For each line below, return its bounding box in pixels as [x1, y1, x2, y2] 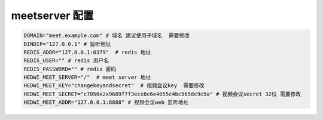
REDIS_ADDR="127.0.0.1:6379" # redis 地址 [23, 48, 151, 56]
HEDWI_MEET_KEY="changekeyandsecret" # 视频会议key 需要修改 [23, 82, 205, 89]
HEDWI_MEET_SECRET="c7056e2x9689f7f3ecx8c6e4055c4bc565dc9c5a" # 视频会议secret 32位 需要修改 [23, 90, 301, 97]
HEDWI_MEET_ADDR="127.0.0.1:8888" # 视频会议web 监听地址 [23, 99, 189, 106]
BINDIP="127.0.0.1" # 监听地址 [23, 41, 111, 47]
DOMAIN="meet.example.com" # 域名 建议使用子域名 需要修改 [23, 32, 190, 39]
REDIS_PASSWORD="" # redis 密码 [23, 66, 117, 72]
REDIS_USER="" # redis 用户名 [23, 57, 109, 64]
